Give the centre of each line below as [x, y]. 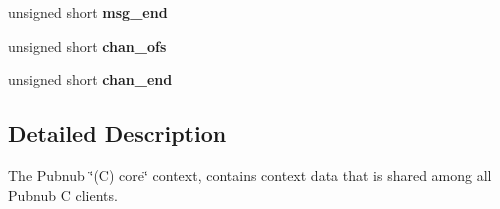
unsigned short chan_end [90, 79]
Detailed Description [117, 133]
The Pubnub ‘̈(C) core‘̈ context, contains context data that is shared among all [250, 174]
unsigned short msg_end [88, 12]
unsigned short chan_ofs [87, 45]
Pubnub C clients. [63, 194]
